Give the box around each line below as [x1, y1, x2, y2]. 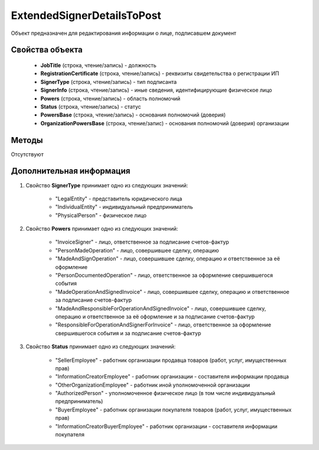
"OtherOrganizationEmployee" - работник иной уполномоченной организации [55, 381, 250, 389]
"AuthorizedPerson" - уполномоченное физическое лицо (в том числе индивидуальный [55, 390, 276, 397]
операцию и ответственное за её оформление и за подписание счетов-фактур [55, 313, 255, 320]
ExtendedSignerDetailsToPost [11, 9, 162, 22]
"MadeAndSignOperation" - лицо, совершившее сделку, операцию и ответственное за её [55, 255, 281, 263]
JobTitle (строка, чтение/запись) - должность [40, 61, 157, 69]
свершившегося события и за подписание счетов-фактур [55, 329, 201, 336]
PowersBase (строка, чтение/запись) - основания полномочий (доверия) [40, 111, 226, 118]
